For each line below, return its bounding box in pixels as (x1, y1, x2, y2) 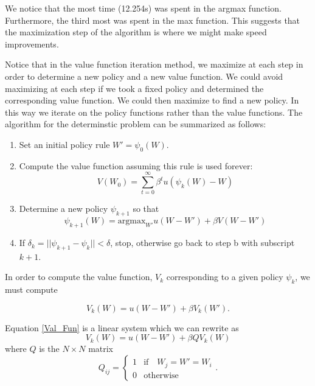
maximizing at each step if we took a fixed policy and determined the (5, 82, 264, 94)
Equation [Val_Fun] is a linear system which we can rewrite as (5, 321, 239, 334)
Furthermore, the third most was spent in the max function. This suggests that (5, 13, 300, 26)
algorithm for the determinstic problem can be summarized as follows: (5, 118, 266, 130)
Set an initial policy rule (19, 138, 110, 150)
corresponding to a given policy (166, 270, 283, 283)
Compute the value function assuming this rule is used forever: (19, 159, 253, 172)
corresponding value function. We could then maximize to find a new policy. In (5, 94, 299, 107)
